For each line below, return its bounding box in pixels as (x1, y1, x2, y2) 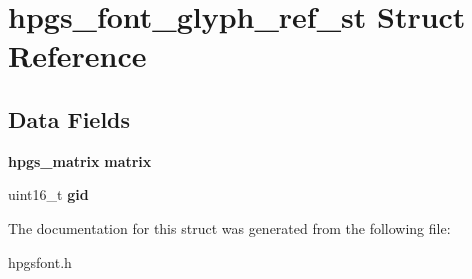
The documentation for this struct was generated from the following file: (8, 217, 451, 238)
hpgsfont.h (8, 251, 72, 272)
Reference (8, 35, 147, 76)
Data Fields (8, 103, 131, 134)
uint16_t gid (8, 184, 89, 205)
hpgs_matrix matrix (8, 150, 152, 171)
